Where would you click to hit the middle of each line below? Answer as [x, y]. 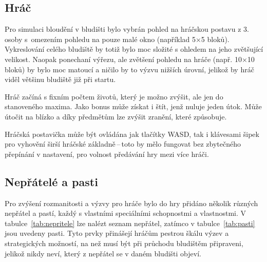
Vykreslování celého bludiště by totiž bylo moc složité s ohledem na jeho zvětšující [134, 49]
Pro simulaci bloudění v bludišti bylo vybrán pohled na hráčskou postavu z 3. [127, 29]
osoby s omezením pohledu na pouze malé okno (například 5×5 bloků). [117, 39]
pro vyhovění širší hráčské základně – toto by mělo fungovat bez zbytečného [123, 144]
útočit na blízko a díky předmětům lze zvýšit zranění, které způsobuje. [116, 116]
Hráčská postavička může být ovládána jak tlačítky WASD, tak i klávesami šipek [132, 134]
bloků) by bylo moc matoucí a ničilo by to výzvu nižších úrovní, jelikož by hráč [129, 69]
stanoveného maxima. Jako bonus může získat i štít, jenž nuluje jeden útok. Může [133, 106]
